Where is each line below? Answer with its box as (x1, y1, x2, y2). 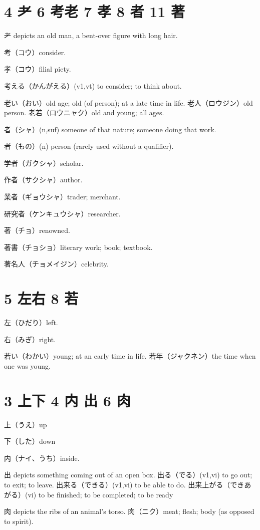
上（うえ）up (4, 419, 47, 429)
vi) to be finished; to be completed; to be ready (28, 489, 173, 499)
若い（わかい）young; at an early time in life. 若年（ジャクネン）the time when (4, 351, 256, 361)
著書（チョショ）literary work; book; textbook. (4, 241, 153, 252)
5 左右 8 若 (4, 288, 79, 309)
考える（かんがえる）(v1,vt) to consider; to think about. (4, 80, 182, 91)
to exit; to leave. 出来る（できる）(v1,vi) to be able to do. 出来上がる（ (4, 479, 230, 490)
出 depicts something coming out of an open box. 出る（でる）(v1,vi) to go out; (4, 469, 252, 480)
